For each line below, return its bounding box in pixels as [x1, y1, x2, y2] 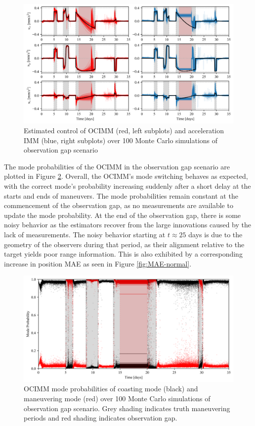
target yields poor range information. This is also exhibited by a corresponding [4, 249, 243, 259]
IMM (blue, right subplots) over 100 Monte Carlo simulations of [24, 135, 218, 145]
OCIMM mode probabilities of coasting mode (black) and [24, 383, 198, 394]
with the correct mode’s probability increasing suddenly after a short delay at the [4, 180, 251, 191]
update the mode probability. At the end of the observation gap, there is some [4, 210, 241, 220]
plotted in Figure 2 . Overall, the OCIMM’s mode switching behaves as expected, [4, 171, 248, 181]
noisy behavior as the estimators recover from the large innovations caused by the [4, 219, 251, 230]
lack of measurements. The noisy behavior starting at [4, 229, 166, 239]
